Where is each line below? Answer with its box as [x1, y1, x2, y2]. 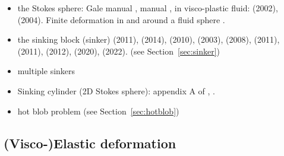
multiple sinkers [17, 65, 75, 77]
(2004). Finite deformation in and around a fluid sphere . [17, 13, 225, 26]
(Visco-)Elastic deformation [4, 133, 176, 152]
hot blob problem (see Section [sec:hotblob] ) [17, 104, 179, 117]
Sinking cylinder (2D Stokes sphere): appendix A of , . [17, 84, 216, 97]
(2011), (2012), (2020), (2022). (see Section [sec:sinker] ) [17, 44, 220, 57]
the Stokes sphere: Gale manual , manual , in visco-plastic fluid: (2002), [17, 2, 278, 14]
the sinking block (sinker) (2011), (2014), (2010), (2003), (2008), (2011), [17, 33, 280, 46]
